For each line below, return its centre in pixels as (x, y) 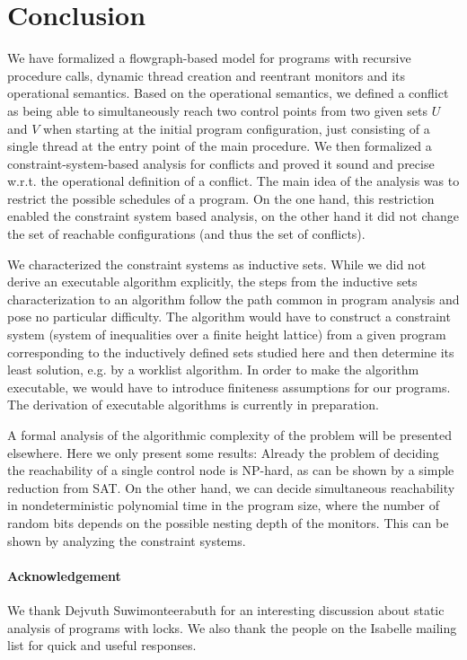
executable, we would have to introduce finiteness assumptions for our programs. (229, 387)
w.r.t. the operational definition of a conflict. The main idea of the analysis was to (233, 181)
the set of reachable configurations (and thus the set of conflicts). (186, 234)
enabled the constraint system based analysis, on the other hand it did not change (233, 216)
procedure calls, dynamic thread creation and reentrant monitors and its (207, 75)
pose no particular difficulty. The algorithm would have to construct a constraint (229, 317)
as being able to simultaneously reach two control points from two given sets (217, 110)
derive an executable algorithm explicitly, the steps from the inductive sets (212, 282)
